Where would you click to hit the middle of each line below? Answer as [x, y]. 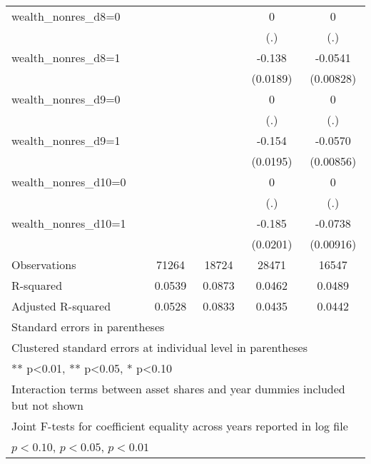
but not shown [47, 405]
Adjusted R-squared [61, 306]
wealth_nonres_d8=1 [66, 57]
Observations [44, 264]
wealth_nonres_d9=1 [66, 140]
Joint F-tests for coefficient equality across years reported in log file [180, 426]
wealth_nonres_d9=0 [66, 99]
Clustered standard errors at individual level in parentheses [159, 347]
